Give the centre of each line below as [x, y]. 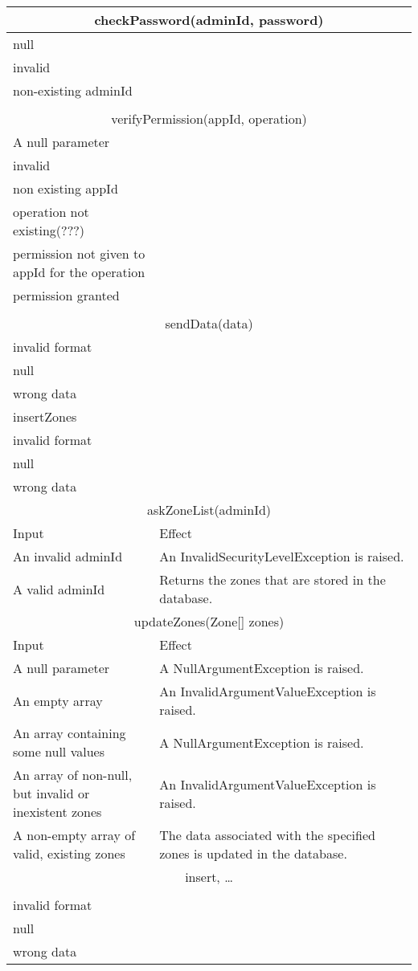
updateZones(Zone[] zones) [209, 621]
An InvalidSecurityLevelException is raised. [282, 556]
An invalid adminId [68, 556]
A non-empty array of [74, 835]
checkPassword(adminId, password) [209, 20]
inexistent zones [57, 812]
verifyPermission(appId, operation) [209, 118]
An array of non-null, [73, 775]
